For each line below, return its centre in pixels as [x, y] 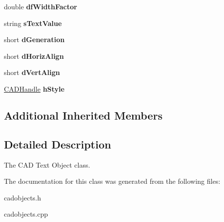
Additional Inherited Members [83, 115]
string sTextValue [33, 23]
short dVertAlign [32, 72]
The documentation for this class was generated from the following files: [112, 181]
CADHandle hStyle [34, 88]
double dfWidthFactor [41, 6]
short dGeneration [34, 39]
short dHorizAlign [34, 56]
